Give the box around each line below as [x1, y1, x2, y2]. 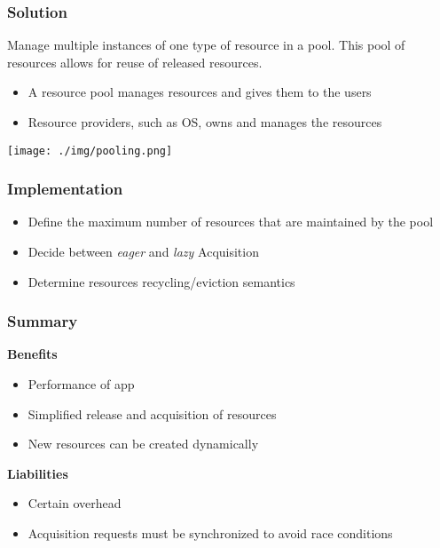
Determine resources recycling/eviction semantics [27, 272, 295, 290]
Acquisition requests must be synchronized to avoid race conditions [27, 524, 393, 543]
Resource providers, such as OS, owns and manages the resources [27, 113, 382, 131]
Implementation [7, 178, 123, 200]
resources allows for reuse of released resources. [7, 52, 263, 71]
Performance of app [27, 375, 135, 393]
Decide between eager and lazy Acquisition [27, 242, 259, 261]
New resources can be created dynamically [27, 434, 259, 453]
